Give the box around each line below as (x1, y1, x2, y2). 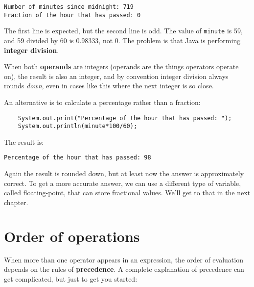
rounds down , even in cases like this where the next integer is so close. (4, 80, 214, 91)
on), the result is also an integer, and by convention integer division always (4, 71, 229, 81)
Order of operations (4, 226, 140, 246)
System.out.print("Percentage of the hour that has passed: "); (18, 114, 232, 122)
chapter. (4, 197, 28, 207)
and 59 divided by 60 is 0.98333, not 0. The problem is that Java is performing (4, 35, 241, 45)
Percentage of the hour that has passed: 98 (4, 154, 151, 161)
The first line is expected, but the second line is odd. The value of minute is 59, (4, 26, 243, 36)
